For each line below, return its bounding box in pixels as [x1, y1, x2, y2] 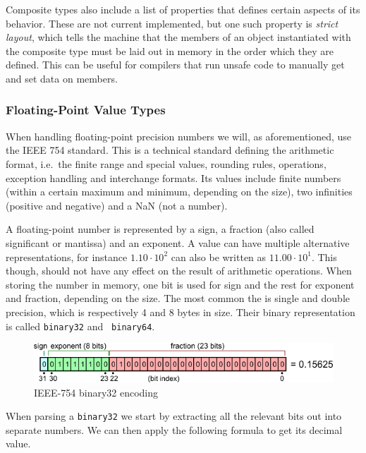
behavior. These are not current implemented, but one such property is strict [6, 16, 338, 30]
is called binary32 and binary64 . [6, 318, 155, 333]
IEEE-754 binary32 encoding [34, 385, 159, 399]
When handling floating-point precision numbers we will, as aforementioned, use [6, 128, 352, 143]
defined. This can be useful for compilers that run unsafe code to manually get [6, 57, 345, 72]
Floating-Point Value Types [6, 101, 166, 119]
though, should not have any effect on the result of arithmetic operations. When [6, 263, 352, 278]
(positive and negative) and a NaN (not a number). [6, 198, 228, 212]
